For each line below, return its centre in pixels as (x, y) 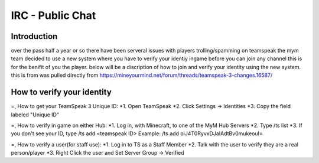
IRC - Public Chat (53, 15)
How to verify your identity (61, 92)
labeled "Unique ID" (35, 115)
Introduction (34, 36)
